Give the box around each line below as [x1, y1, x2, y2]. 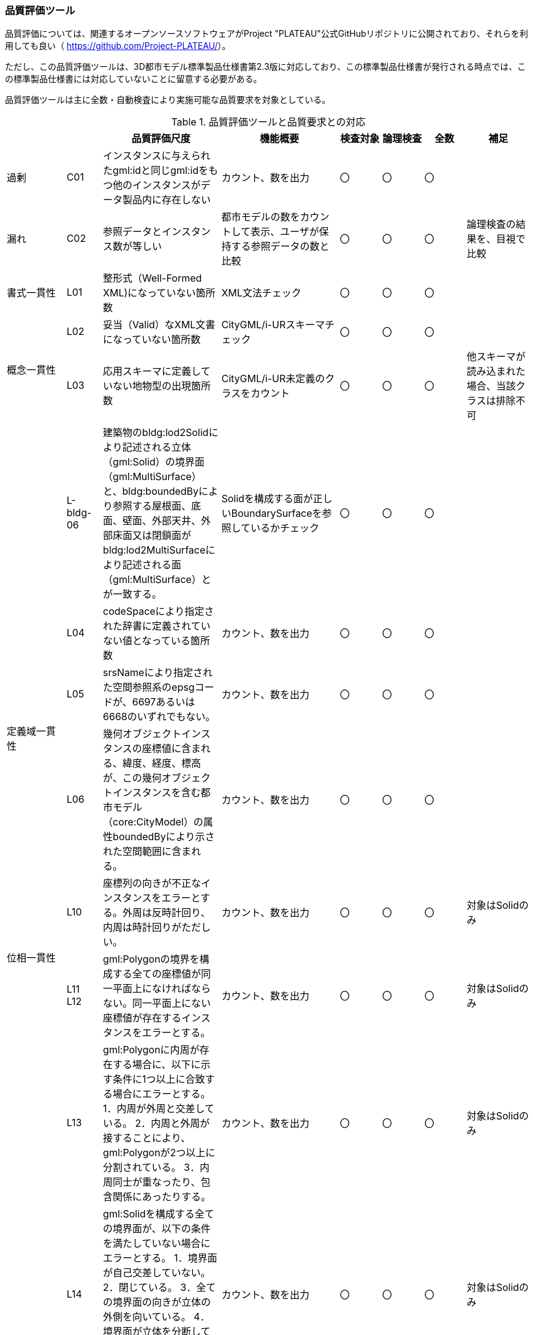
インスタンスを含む [113, 786, 201, 799]
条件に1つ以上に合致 [113, 1073, 205, 1086]
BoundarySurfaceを [231, 507, 322, 520]
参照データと [103, 225, 162, 238]
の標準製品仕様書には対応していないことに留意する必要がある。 [5, 73, 262, 85]
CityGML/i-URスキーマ [221, 318, 325, 331]
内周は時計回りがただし [103, 921, 211, 934]
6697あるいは [132, 696, 195, 709]
